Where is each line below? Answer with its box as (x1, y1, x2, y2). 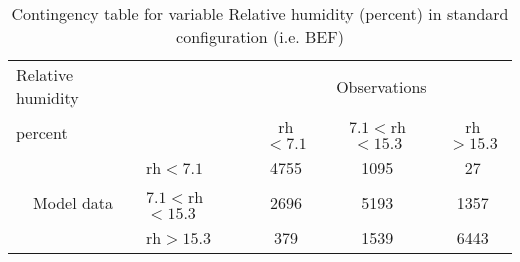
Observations (336, 74, 427, 98)
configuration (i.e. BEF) (176, 25, 344, 48)
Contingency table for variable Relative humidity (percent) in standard (11, 2, 509, 25)
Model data (33, 191, 114, 214)
